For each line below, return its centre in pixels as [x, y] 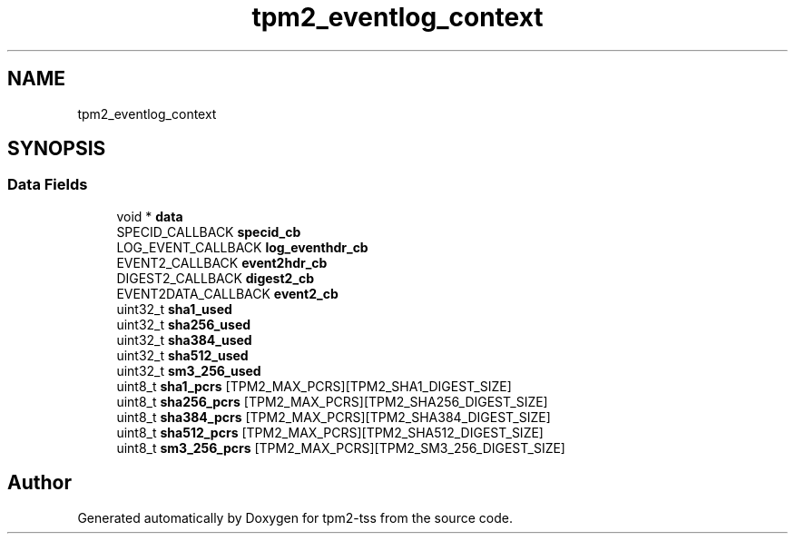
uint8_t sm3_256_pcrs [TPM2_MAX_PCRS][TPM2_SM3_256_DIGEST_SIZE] [341, 448]
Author [39, 483]
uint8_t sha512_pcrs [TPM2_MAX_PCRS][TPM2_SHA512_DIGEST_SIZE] [330, 432]
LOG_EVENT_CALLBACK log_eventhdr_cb [242, 247]
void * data [150, 216]
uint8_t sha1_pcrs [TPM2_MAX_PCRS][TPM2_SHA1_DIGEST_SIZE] [314, 386]
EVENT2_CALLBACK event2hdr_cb [222, 262]
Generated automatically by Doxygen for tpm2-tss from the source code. [295, 517]
